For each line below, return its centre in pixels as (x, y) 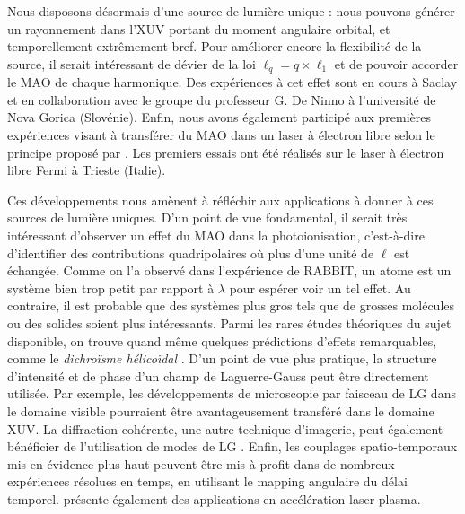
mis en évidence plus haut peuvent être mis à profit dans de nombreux (201, 463)
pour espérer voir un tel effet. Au (320, 287)
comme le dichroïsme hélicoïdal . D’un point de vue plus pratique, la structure (222, 358)
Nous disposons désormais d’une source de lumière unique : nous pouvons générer (231, 11)
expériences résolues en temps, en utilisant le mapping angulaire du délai (207, 481)
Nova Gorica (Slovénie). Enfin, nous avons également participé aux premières (219, 117)
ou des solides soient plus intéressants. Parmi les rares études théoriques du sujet (229, 322)
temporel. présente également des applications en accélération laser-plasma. (214, 498)
